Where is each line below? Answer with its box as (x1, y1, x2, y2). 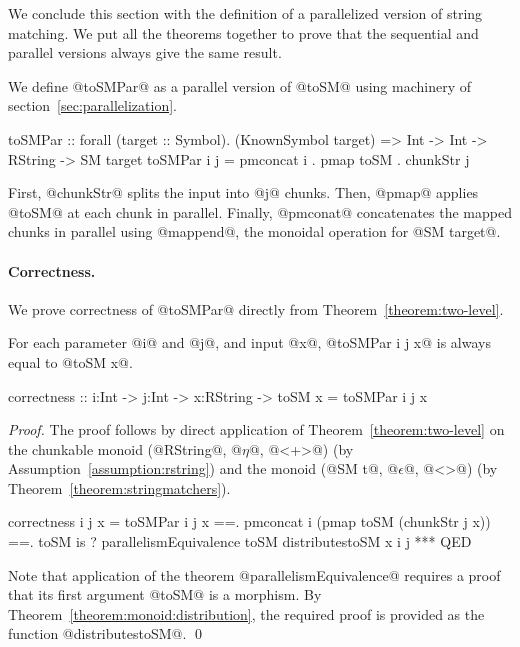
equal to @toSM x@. (8, 351, 133, 372)
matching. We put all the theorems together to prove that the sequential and (8, 22, 479, 43)
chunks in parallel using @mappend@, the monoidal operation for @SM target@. (8, 221, 501, 242)
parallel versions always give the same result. (8, 42, 282, 63)
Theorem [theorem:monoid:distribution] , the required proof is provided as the (8, 603, 485, 624)
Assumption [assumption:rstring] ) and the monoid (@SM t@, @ (8, 458, 399, 479)
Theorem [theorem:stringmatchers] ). (8, 477, 231, 498)
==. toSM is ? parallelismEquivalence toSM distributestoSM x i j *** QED (8, 531, 472, 552)
